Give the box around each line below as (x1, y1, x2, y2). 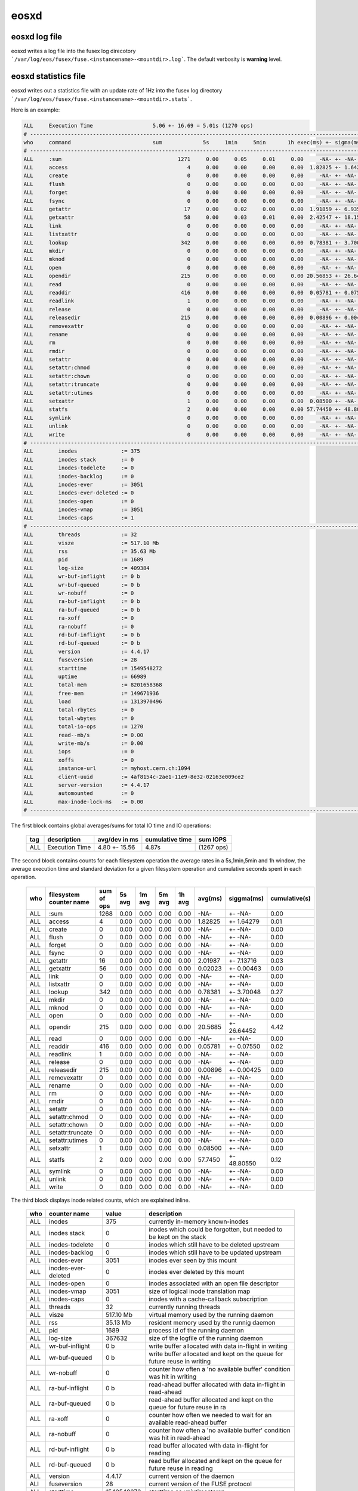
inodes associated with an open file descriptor (149, 1279, 279, 1288)
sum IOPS (198, 835, 227, 843)
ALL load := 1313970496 (23, 698, 162, 705)
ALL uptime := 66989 (23, 673, 147, 680)
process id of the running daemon (149, 1326, 244, 1335)
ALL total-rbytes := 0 (23, 707, 134, 713)
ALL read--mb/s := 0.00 (23, 731, 143, 738)
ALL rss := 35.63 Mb (23, 548, 156, 555)
